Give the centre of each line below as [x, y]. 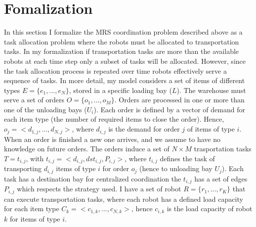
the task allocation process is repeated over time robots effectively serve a [115, 70]
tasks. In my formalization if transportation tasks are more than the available [122, 51]
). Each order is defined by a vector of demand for [169, 109]
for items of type [35, 218]
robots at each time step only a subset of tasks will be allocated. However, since [125, 61]
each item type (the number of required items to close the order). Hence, [114, 119]
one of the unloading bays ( [45, 109]
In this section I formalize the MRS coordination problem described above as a [123, 32]
